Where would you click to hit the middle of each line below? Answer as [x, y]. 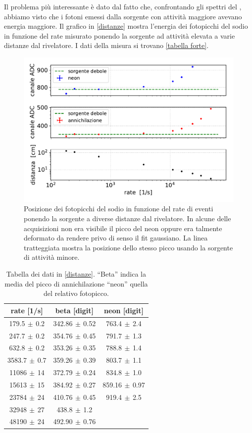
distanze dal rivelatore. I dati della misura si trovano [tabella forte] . [106, 45]
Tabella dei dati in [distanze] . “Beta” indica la [76, 274]
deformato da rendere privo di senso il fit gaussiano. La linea [116, 238]
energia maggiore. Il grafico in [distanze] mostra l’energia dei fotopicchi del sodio [126, 26]
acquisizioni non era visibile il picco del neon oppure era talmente [123, 228]
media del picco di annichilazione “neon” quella [76, 283]
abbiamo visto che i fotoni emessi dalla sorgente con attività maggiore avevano [123, 16]
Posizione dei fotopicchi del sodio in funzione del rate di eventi [119, 209]
